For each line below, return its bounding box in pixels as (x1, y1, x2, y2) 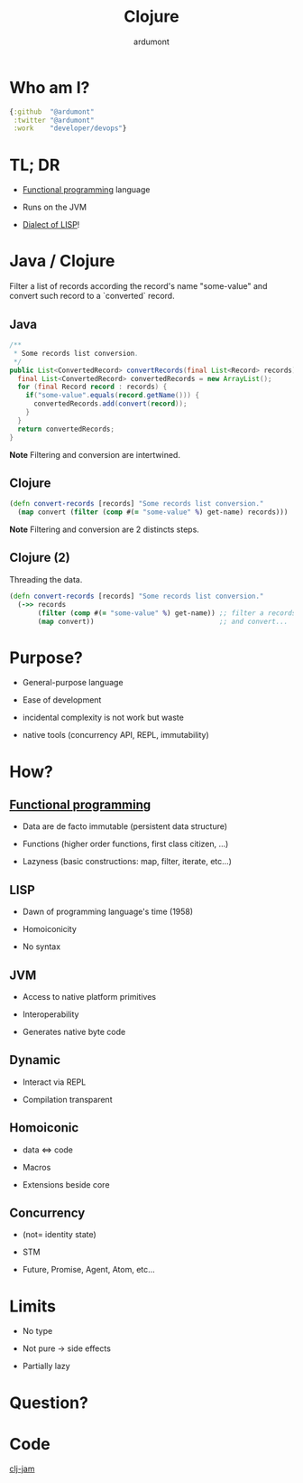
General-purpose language (22, 677, 124, 688)
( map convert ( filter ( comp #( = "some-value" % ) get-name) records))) (17, 508, 289, 517)
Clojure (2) (9, 550, 70, 565)
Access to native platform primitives (22, 991, 156, 1002)
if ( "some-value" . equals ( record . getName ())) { (25, 391, 200, 400)
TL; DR (9, 154, 60, 175)
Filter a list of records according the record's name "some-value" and (9, 281, 268, 292)
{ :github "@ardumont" (9, 107, 95, 117)
